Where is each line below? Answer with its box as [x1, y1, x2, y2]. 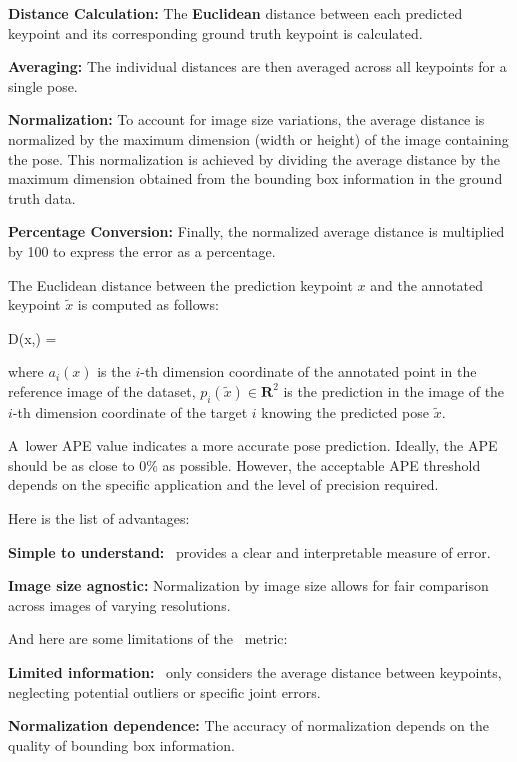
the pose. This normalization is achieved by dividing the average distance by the [8, 148, 500, 169]
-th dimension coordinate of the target [12, 401, 248, 422]
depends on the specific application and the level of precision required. [8, 474, 439, 495]
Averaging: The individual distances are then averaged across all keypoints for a [8, 56, 507, 77]
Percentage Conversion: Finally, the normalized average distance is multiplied [8, 221, 505, 242]
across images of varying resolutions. [8, 594, 231, 615]
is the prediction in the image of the [283, 380, 505, 401]
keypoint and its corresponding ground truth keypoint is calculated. [8, 22, 423, 43]
